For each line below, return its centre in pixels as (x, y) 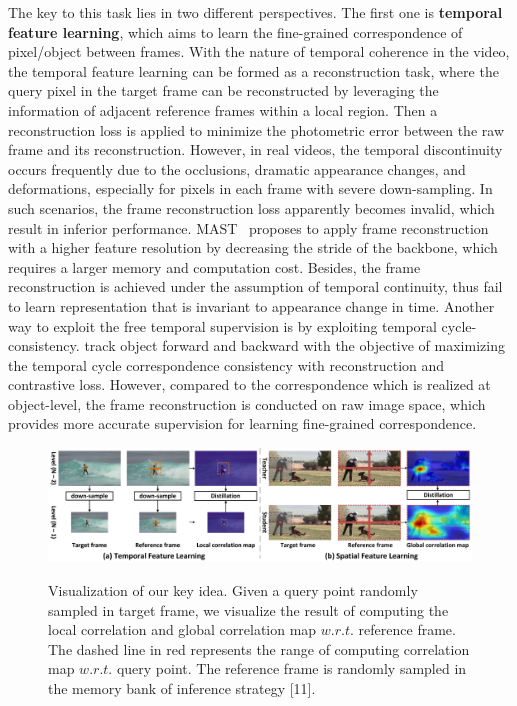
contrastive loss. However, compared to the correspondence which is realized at (249, 384)
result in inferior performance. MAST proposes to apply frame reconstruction (248, 227)
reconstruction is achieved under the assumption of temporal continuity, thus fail (255, 286)
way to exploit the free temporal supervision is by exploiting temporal (222, 325)
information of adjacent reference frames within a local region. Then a (223, 109)
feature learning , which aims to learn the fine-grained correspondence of (235, 31)
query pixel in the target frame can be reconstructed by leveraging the (223, 90)
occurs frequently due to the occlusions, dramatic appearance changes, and (237, 168)
